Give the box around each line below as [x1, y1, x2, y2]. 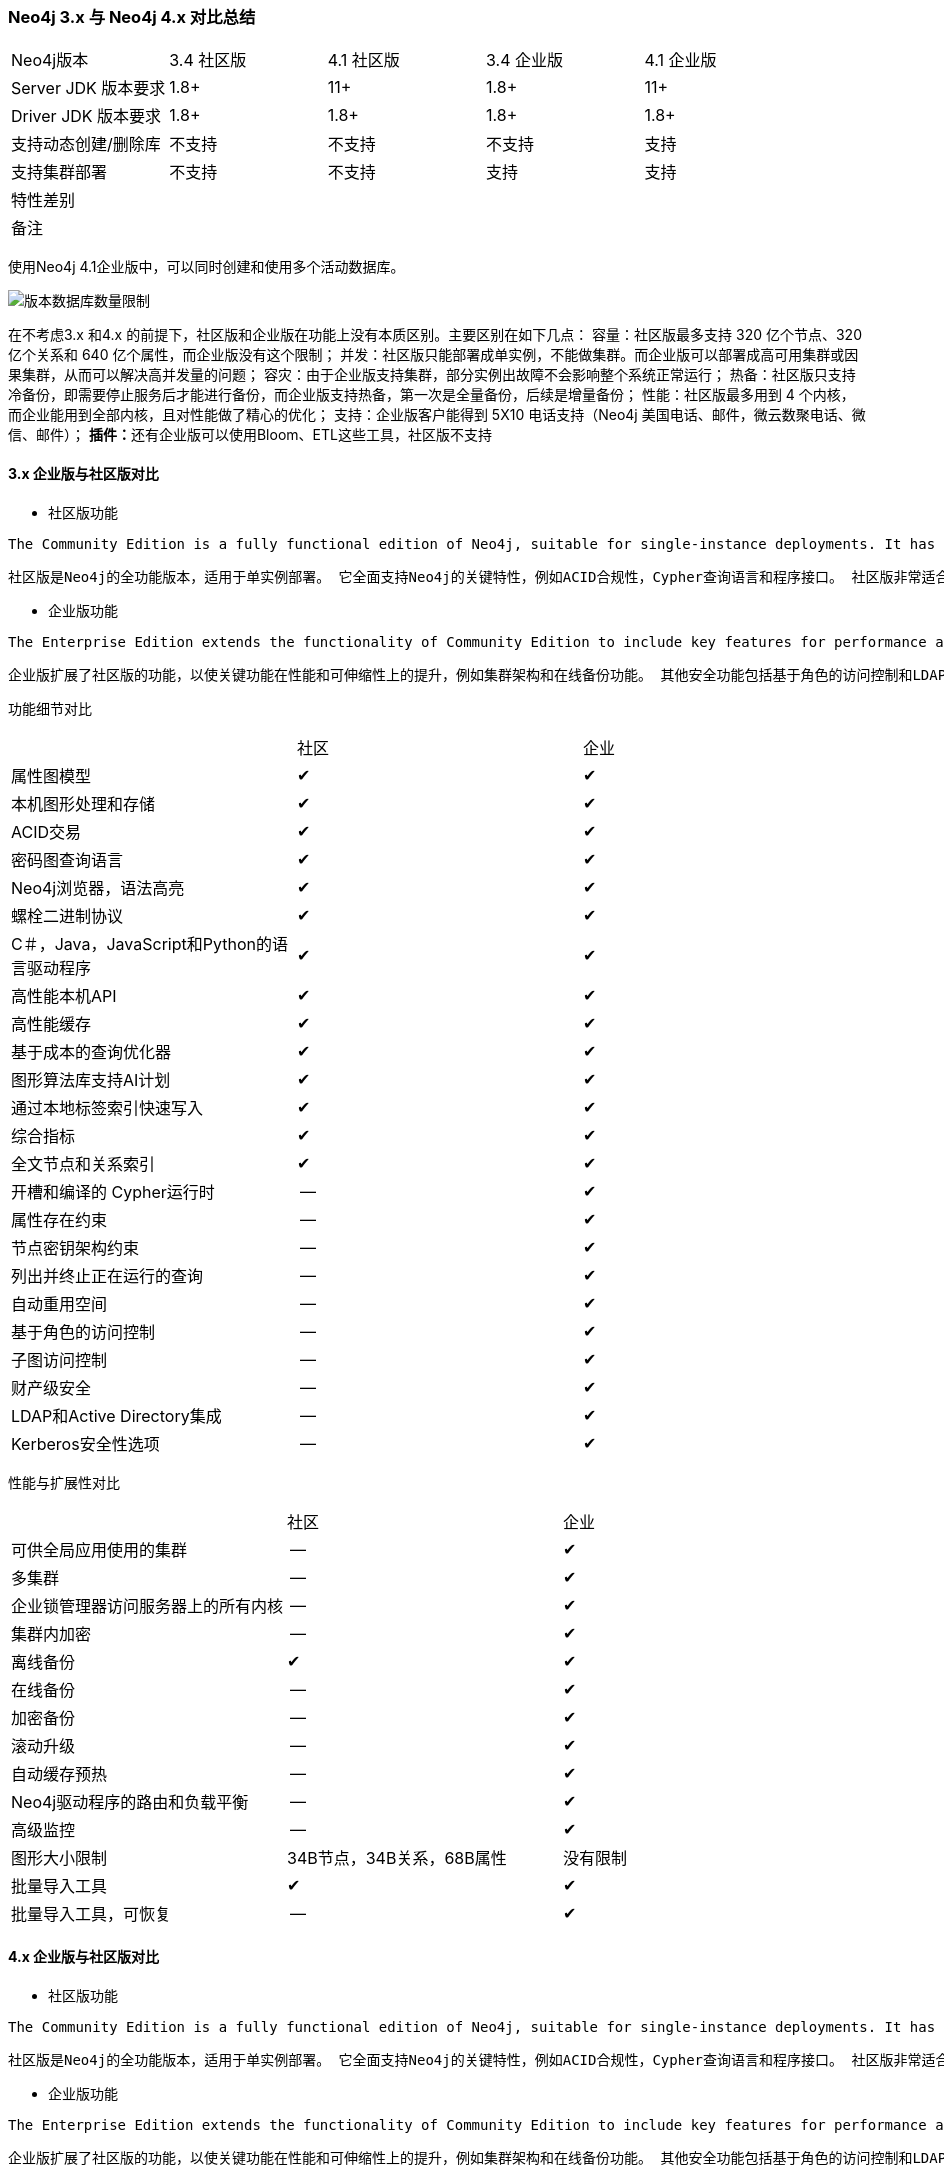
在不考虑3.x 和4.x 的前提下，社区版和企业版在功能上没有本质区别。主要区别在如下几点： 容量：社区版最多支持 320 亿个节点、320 [8, 326, 862, 344]
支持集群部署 [11, 162, 108, 183]
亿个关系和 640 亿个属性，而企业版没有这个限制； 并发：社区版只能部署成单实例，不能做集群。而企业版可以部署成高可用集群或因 [8, 346, 859, 364]
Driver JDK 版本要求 [11, 106, 162, 127]
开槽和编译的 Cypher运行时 [11, 1181, 215, 1202]
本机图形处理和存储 [11, 793, 156, 814]
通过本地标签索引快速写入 [11, 1097, 204, 1118]
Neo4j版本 [11, 50, 89, 71]
